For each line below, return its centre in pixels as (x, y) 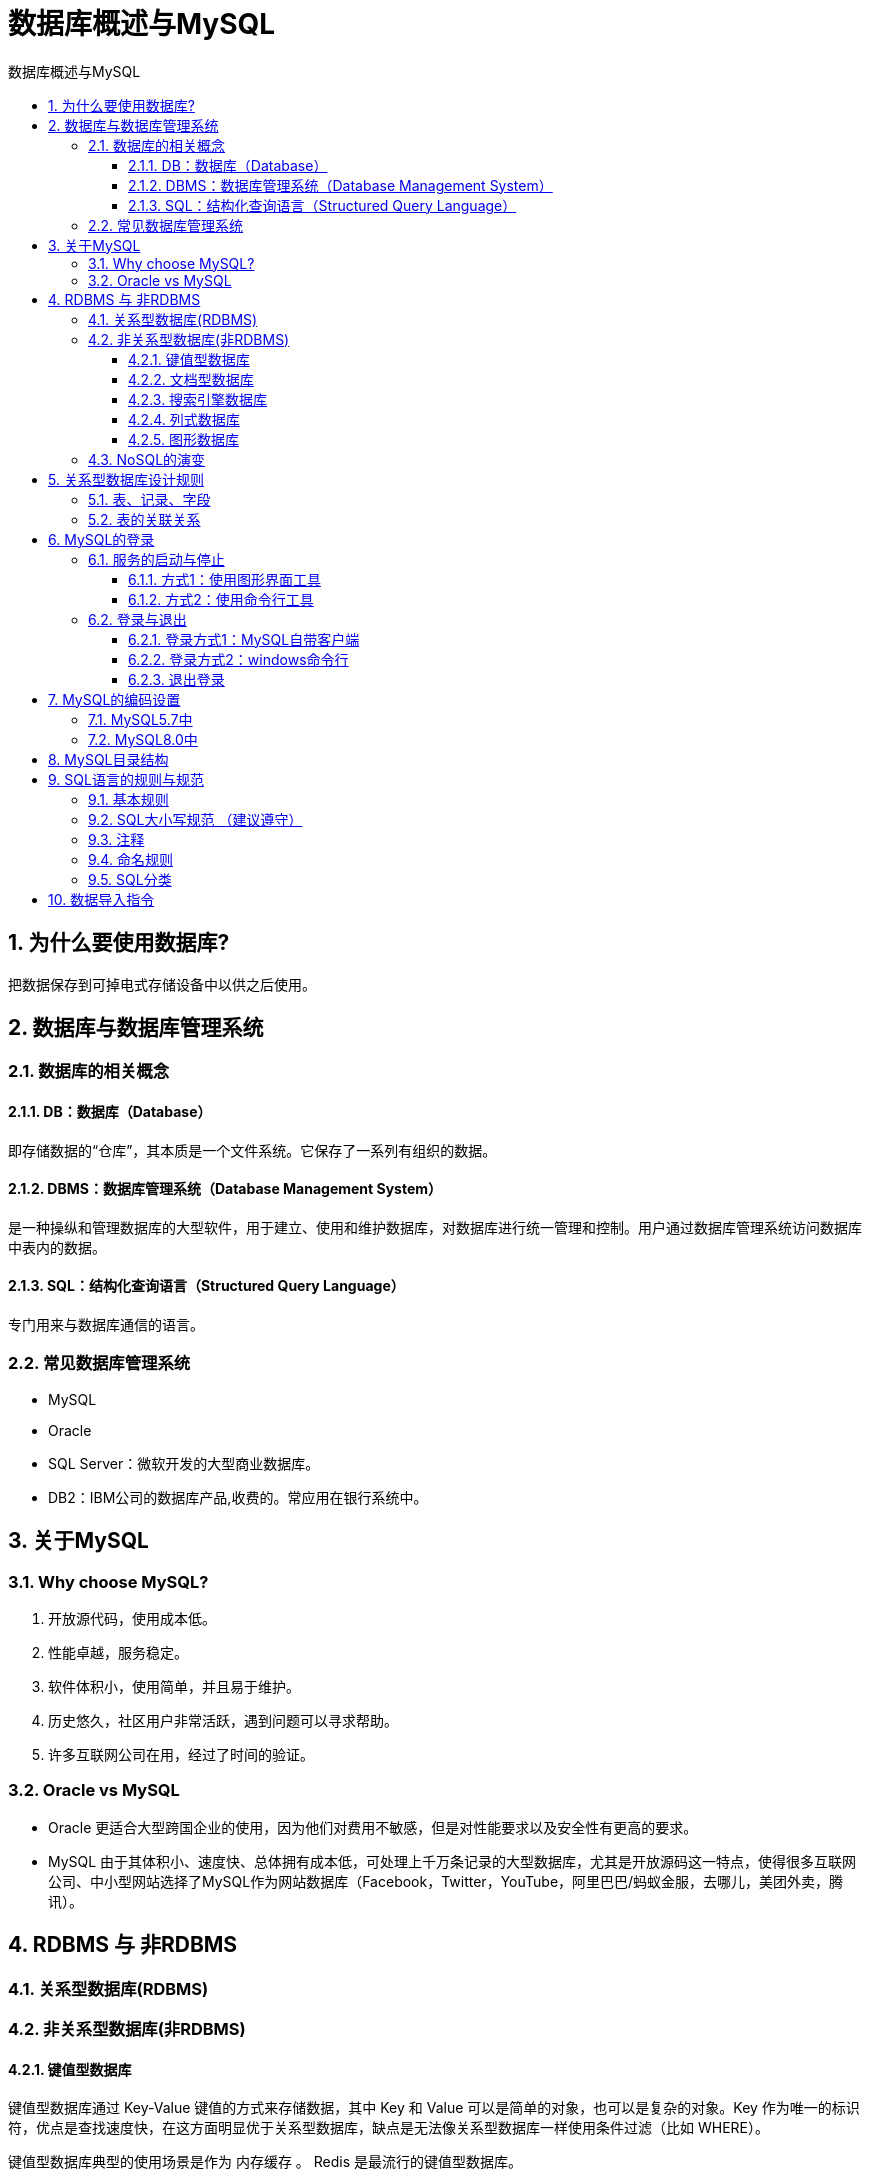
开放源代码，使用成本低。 (132, 1619)
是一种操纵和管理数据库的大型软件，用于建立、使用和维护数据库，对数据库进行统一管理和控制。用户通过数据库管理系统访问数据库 (435, 1227)
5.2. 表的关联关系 (144, 519)
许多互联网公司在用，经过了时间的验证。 (181, 1755)
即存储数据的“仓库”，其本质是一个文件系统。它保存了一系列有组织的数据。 (252, 1150)
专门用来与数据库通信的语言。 (106, 1325)
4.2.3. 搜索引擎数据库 (198, 399)
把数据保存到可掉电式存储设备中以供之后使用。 (162, 984)
